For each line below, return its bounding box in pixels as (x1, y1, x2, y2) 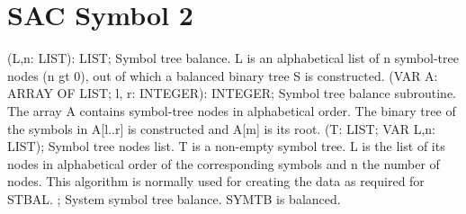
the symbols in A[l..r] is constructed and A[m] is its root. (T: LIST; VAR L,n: (7, 119, 435, 138)
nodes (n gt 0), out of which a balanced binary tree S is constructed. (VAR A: (7, 66, 438, 85)
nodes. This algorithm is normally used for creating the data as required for (7, 172, 425, 191)
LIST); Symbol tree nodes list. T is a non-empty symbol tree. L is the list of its (7, 137, 445, 156)
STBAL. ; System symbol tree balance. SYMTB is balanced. (7, 189, 341, 208)
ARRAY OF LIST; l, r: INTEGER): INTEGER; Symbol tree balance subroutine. (7, 84, 456, 103)
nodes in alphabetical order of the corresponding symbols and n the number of (7, 154, 440, 173)
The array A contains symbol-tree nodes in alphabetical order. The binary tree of (7, 101, 456, 120)
